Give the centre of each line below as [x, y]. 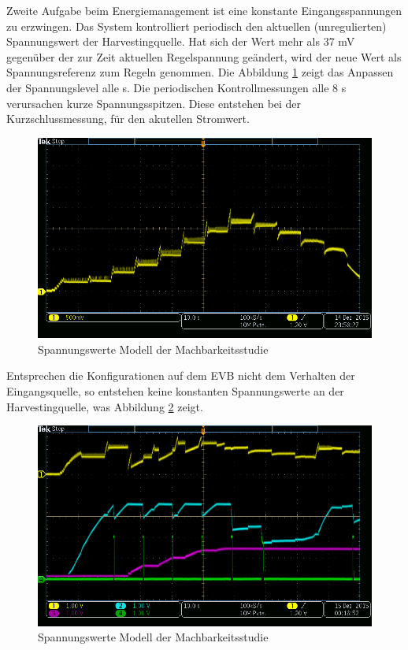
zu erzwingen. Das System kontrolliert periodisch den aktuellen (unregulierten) [197, 26]
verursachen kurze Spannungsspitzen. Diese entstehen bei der [154, 103]
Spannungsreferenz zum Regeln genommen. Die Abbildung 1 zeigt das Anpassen [200, 72]
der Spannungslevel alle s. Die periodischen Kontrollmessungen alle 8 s [176, 87]
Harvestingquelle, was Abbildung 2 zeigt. [105, 406]
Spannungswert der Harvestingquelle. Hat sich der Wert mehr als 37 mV [181, 41]
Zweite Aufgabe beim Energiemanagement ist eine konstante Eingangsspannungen [204, 10]
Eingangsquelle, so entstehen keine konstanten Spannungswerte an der [175, 390]
